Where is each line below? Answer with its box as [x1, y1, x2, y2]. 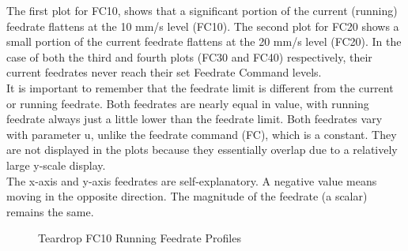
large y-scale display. [6, 156, 106, 173]
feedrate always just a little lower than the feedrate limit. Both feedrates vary [6, 111, 383, 127]
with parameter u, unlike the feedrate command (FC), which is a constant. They [6, 126, 397, 142]
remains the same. [6, 203, 94, 219]
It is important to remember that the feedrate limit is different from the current [6, 79, 394, 96]
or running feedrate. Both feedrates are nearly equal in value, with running [6, 95, 369, 111]
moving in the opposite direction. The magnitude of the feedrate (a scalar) [6, 188, 368, 204]
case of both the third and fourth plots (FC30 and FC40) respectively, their [6, 48, 372, 65]
